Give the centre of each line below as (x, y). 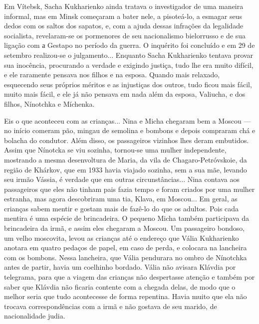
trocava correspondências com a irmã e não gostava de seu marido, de (111, 306)
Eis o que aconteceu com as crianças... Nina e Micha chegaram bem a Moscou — (128, 120)
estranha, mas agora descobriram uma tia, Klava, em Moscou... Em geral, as (121, 199)
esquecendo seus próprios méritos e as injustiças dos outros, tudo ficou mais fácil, (128, 84)
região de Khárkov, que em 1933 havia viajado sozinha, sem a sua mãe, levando (126, 169)
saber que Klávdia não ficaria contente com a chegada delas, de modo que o (120, 286)
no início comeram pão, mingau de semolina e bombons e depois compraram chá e (130, 130)
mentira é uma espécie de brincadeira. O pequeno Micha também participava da (127, 218)
